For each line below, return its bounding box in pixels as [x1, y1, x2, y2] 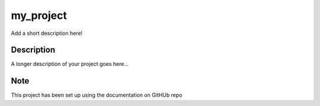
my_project [11, 9, 68, 22]
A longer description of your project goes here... [11, 60, 129, 68]
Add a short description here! [11, 30, 83, 37]
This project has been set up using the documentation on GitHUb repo [11, 92, 183, 99]
